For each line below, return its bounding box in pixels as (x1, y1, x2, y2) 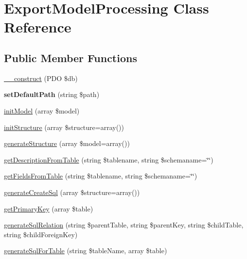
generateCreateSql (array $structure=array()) (4, 187, 140, 197)
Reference (4, 17, 71, 37)
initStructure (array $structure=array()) (4, 122, 124, 132)
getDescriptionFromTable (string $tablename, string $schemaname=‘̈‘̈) (4, 154, 213, 164)
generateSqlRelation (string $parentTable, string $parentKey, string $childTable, (4, 220, 244, 230)
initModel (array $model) (4, 105, 80, 115)
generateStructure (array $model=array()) (4, 138, 130, 148)
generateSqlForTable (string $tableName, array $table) (4, 245, 167, 256)
